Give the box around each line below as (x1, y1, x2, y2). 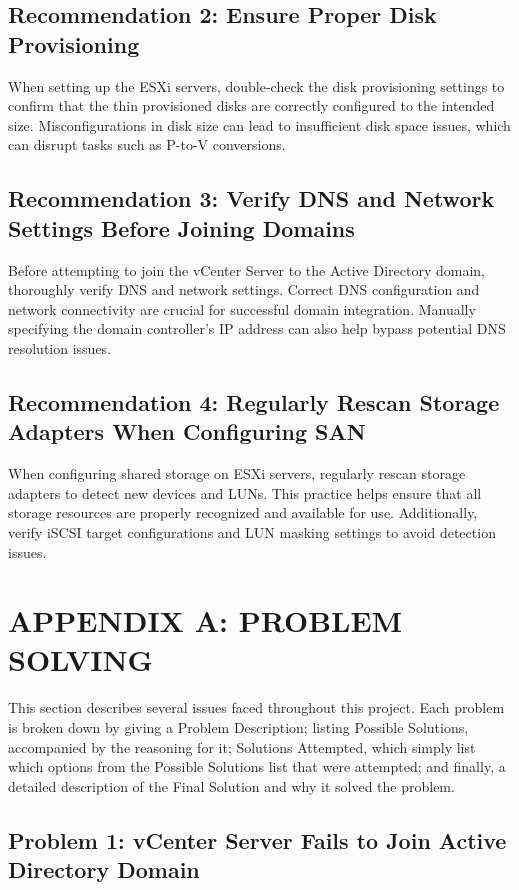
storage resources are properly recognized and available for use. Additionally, (8, 502, 478, 523)
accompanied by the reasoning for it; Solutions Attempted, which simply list (8, 736, 476, 757)
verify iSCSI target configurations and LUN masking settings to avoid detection (8, 521, 496, 542)
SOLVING (8, 639, 153, 680)
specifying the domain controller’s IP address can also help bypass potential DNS (8, 318, 506, 339)
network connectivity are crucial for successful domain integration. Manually (8, 298, 476, 319)
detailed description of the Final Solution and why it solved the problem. (8, 775, 455, 796)
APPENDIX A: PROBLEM (8, 600, 403, 641)
